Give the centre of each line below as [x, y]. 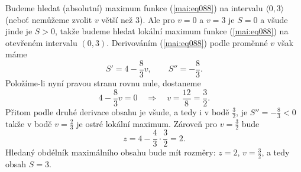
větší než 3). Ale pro [138, 19]
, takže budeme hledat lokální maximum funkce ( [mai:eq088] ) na [172, 31]
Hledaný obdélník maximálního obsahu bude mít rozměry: [111, 152]
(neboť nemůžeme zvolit [49, 19]
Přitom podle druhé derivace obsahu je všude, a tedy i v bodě [117, 111]
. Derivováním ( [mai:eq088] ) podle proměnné [187, 42]
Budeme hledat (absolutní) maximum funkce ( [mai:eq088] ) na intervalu [134, 8]
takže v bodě [29, 123]
